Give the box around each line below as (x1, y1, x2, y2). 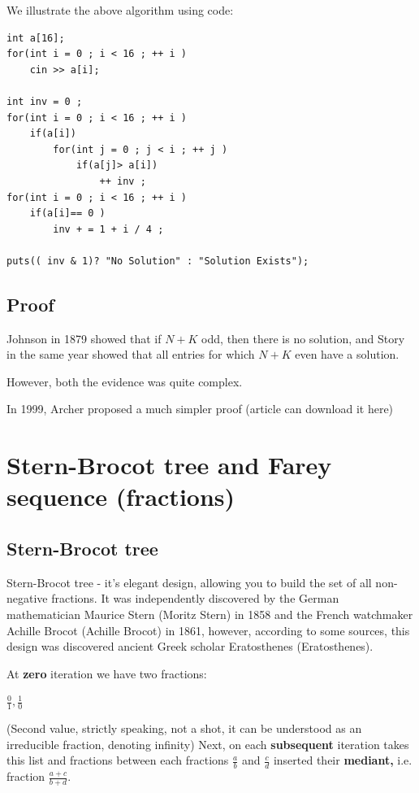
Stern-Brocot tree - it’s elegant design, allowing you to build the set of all (6, 573, 372, 590)
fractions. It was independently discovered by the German (51, 590, 339, 607)
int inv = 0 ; (6, 95, 83, 107)
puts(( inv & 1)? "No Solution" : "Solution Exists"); (6, 255, 309, 267)
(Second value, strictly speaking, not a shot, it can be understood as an (6, 720, 362, 737)
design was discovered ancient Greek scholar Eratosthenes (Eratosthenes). (6, 638, 374, 655)
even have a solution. (295, 346, 400, 363)
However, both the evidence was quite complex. (6, 373, 243, 390)
